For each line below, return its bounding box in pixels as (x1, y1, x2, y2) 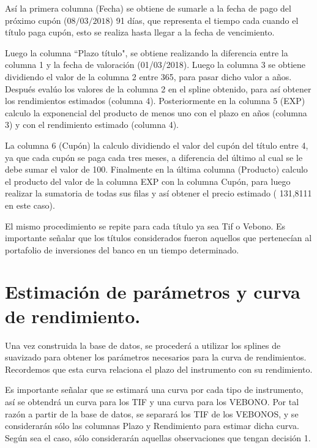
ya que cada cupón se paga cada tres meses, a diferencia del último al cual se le (5, 151, 303, 163)
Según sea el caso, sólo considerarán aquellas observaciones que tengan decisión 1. (5, 431, 311, 444)
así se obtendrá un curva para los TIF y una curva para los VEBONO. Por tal (5, 395, 299, 408)
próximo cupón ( (5, 13, 67, 26)
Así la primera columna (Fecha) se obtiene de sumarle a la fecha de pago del (5, 2, 291, 14)
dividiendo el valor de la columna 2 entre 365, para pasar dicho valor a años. (5, 70, 292, 83)
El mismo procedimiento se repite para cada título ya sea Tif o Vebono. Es (5, 219, 286, 232)
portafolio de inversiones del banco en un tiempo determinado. (5, 243, 239, 256)
